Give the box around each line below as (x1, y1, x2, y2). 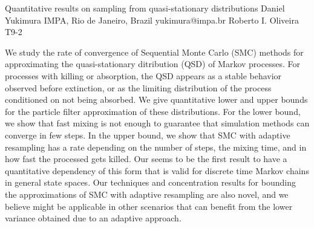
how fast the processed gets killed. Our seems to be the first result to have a (5, 152, 287, 165)
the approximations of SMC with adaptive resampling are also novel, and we (5, 187, 289, 200)
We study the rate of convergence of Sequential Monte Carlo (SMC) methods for (5, 45, 304, 58)
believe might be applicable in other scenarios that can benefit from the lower (5, 200, 293, 212)
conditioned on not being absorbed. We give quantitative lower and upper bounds (5, 93, 308, 106)
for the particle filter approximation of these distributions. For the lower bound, (5, 105, 301, 117)
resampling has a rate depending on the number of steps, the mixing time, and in (5, 140, 307, 153)
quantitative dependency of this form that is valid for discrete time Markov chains (5, 164, 309, 177)
